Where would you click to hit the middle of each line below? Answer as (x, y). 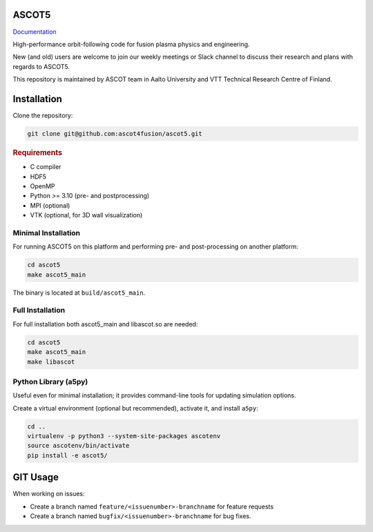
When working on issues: (49, 494)
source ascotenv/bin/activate (78, 446)
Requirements (37, 152)
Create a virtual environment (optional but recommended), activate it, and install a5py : (135, 408)
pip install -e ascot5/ (68, 455)
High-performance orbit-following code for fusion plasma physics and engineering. (131, 44)
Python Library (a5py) (50, 382)
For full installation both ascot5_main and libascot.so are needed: (105, 324)
